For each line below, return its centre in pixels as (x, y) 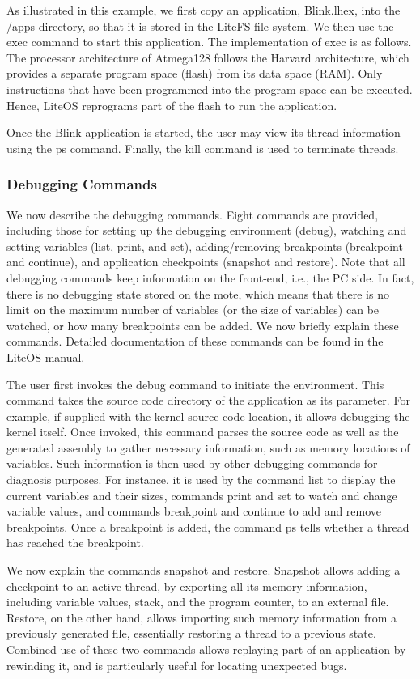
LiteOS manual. (46, 356)
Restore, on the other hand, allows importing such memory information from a (202, 617)
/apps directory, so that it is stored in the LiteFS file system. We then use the (200, 25)
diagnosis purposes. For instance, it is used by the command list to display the (201, 480)
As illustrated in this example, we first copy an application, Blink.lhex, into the (204, 10)
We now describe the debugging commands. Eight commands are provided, (193, 214)
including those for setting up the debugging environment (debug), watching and (207, 230)
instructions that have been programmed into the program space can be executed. (210, 89)
